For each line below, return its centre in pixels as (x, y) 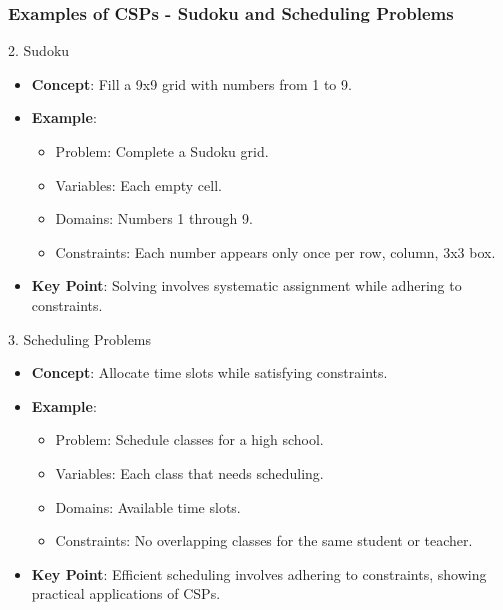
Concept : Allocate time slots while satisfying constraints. (209, 372)
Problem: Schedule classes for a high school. (189, 439)
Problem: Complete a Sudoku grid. (162, 151)
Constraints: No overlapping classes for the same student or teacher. (264, 540)
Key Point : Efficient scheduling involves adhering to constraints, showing (259, 573)
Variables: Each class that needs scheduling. (189, 472)
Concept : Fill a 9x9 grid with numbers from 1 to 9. (191, 83)
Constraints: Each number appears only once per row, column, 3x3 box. (275, 251)
